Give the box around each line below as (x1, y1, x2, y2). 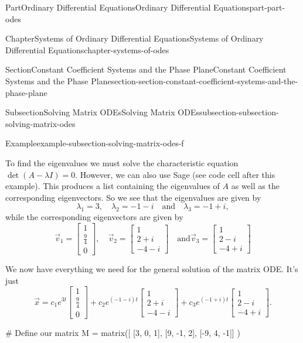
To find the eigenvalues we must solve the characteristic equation (5, 156, 239, 169)
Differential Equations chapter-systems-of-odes (5, 43, 169, 56)
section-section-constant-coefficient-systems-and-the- (111, 74, 298, 87)
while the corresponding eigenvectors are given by (5, 211, 183, 223)
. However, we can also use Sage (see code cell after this (75, 168, 275, 180)
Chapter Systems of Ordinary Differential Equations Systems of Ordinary (5, 32, 264, 44)
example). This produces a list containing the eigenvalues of (5, 180, 220, 192)
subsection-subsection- (199, 106, 279, 118)
